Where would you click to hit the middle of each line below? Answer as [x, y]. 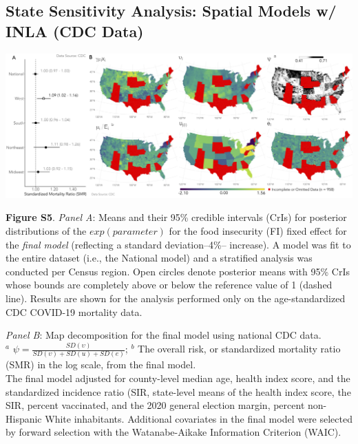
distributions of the [46, 230]
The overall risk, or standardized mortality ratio [239, 348]
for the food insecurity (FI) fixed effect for [258, 230]
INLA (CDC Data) [75, 31]
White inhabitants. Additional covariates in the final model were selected [199, 418]
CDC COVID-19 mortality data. [74, 311]
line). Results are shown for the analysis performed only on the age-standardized [176, 298]
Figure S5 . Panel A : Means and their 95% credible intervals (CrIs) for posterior [176, 217]
